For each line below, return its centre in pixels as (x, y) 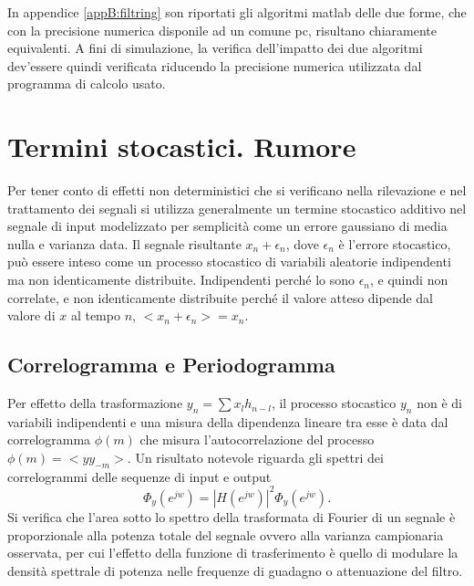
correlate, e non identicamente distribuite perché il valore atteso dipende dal (221, 297)
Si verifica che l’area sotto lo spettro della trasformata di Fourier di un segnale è (232, 516)
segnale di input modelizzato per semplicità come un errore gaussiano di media (227, 226)
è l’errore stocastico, (395, 243)
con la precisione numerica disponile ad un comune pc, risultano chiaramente (222, 30)
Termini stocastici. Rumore (182, 146)
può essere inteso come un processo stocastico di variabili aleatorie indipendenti (229, 262)
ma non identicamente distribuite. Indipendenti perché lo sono (181, 280)
